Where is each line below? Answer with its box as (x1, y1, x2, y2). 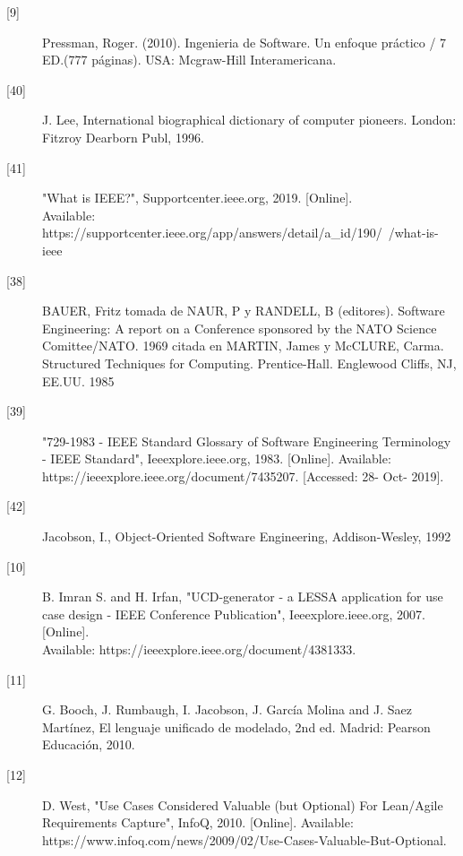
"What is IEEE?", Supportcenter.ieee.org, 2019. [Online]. (42, 188, 353, 207)
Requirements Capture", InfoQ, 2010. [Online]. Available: (42, 813, 354, 832)
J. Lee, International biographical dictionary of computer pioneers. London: (42, 110, 457, 129)
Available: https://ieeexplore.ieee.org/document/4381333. (42, 640, 356, 659)
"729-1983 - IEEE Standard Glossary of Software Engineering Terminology (42, 431, 451, 450)
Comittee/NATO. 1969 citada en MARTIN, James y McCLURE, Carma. (42, 336, 444, 355)
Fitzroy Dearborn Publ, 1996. (42, 127, 204, 146)
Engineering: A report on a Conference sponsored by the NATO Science (42, 318, 437, 337)
